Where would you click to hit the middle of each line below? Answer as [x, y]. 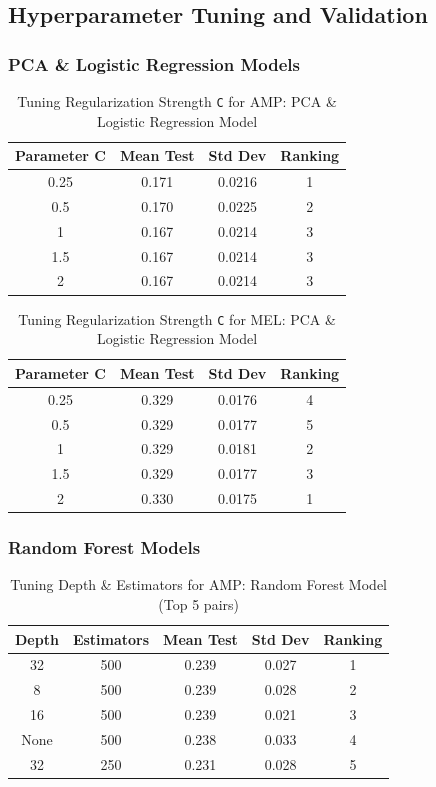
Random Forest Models [104, 547]
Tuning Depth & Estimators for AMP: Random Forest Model [198, 584]
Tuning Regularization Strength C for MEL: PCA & [177, 318]
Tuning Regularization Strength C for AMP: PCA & [177, 101]
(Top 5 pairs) [198, 603]
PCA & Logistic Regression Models [154, 63]
